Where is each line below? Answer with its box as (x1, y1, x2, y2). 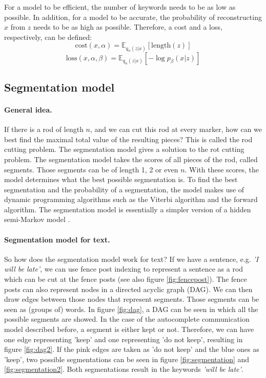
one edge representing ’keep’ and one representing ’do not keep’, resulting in (4, 333, 243, 344)
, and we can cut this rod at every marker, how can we (90, 124, 262, 135)
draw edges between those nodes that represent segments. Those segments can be (4, 294, 259, 304)
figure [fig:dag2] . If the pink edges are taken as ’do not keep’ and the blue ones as (4, 344, 259, 354)
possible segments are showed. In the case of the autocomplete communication (4, 314, 250, 324)
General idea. (4, 104, 52, 115)
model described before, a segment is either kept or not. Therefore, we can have (4, 324, 254, 335)
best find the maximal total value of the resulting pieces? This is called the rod (4, 134, 253, 144)
